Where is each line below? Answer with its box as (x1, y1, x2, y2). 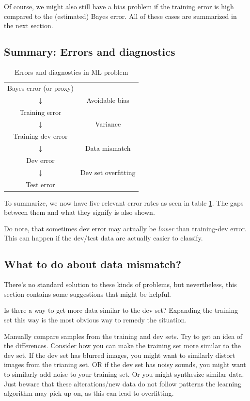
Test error (26, 179, 55, 189)
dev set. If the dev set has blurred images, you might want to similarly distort (4, 350, 235, 360)
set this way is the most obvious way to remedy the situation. (4, 315, 187, 325)
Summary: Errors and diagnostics (4, 44, 175, 59)
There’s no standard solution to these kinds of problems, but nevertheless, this (4, 279, 237, 289)
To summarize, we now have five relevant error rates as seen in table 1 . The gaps (4, 197, 244, 208)
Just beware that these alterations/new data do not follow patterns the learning (4, 378, 241, 388)
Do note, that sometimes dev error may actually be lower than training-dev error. (4, 223, 247, 233)
